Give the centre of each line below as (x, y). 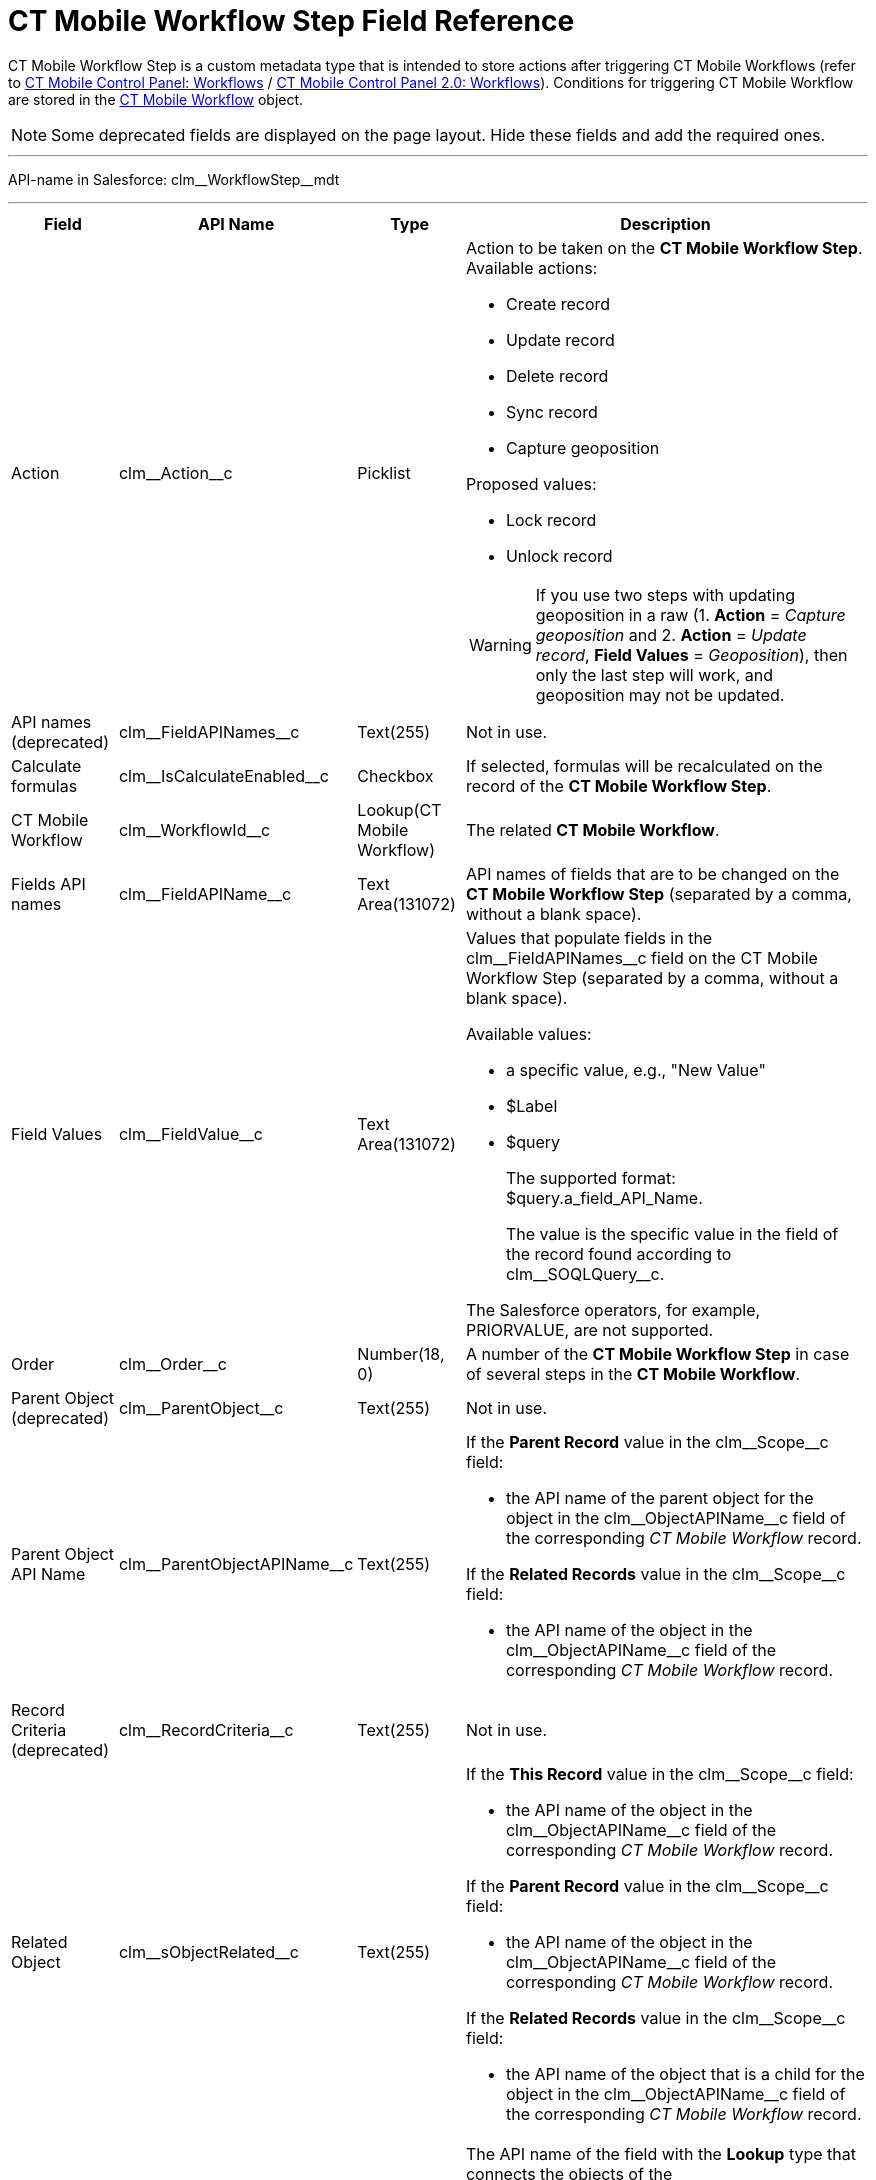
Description (665, 223)
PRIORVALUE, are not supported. (589, 1329)
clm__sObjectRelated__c (208, 1951)
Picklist (384, 472)
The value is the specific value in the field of (672, 1233)
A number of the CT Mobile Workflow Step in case (657, 1353)
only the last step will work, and (654, 674)
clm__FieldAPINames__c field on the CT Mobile (641, 957)
